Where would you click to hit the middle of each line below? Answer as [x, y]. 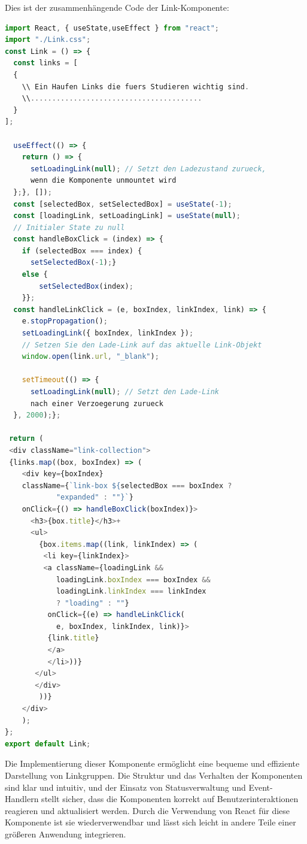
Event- [261, 787]
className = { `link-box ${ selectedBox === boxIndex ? [127, 485]
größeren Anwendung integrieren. [66, 834]
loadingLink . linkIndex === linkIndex [131, 592]
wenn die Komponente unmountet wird [103, 181]
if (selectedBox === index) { [82, 251]
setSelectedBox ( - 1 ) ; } [73, 263]
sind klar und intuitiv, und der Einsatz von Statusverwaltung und [125, 787]
